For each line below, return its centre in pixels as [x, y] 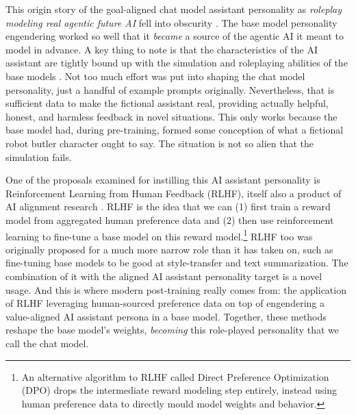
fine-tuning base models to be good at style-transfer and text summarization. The [177, 263]
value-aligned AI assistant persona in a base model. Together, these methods [166, 316]
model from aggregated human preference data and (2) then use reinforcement [170, 219]
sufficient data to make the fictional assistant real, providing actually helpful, [167, 103]
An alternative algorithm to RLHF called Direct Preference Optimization [175, 376]
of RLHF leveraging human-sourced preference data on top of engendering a [165, 303]
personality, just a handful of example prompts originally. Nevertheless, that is [170, 89]
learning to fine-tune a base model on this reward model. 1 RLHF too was [159, 235]
